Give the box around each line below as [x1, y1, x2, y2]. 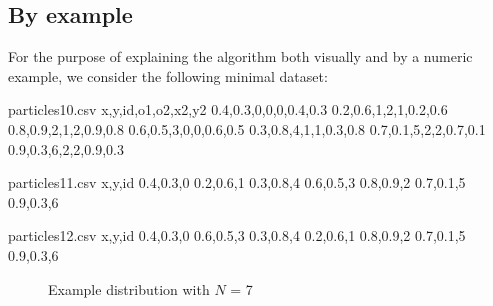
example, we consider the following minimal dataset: [8, 65, 328, 86]
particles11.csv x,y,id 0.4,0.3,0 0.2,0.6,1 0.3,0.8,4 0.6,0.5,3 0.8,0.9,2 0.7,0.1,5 [8, 172, 466, 193]
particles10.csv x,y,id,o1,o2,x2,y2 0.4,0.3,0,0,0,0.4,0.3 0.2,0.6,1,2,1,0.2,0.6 [8, 99, 448, 120]
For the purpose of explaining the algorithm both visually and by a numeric [8, 46, 473, 67]
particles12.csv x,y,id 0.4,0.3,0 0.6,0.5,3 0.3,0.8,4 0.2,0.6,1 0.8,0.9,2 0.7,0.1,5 [8, 225, 466, 246]
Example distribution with [48, 278, 210, 299]
